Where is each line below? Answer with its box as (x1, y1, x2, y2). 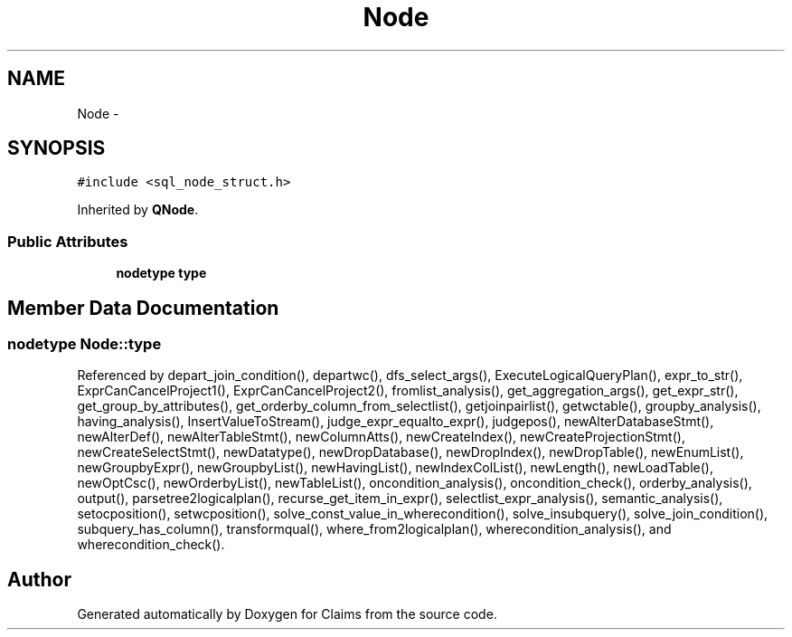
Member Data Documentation (7, 296, 279, 319)
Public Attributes (7, 232, 128, 251)
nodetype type (116, 265, 207, 281)
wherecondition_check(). (77, 537, 225, 553)
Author (7, 567, 71, 591)
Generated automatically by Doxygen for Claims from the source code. (77, 606, 497, 623)
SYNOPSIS (7, 137, 106, 160)
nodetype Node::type (7, 335, 162, 354)
